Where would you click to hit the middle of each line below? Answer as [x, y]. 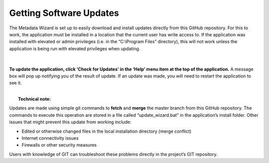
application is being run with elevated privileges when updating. [75, 48]
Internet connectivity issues [50, 138]
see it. [15, 83]
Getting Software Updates [64, 13]
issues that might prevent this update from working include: [70, 122]
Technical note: [34, 99]
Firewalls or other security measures [59, 145]
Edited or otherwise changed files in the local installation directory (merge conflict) [107, 131]
